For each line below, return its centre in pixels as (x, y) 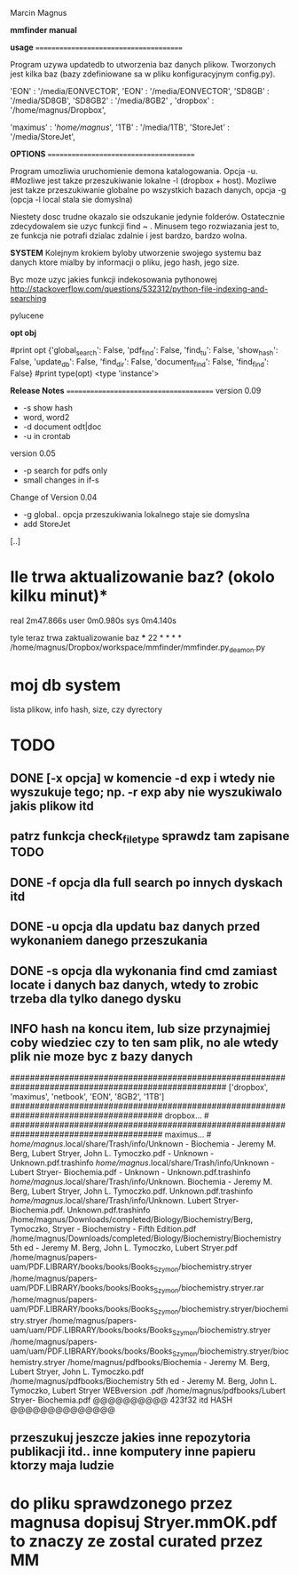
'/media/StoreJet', (43, 136)
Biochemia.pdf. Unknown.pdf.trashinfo (80, 1210)
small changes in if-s (61, 480)
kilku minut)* (59, 596)
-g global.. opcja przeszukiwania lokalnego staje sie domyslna (137, 514)
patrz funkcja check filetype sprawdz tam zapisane (150, 837)
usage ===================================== (96, 47)
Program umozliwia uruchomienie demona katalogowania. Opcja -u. (134, 171)
